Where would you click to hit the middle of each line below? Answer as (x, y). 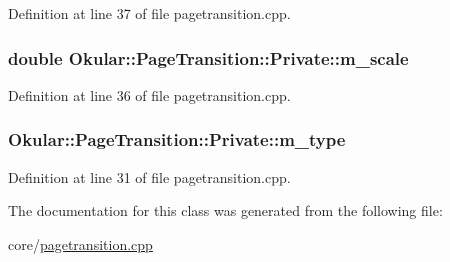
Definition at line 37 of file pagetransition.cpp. (149, 13)
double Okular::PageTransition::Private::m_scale (208, 57)
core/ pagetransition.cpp (80, 243)
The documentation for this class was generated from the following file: (225, 210)
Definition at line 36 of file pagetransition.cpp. (149, 94)
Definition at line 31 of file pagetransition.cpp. (149, 176)
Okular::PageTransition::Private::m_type (177, 139)
